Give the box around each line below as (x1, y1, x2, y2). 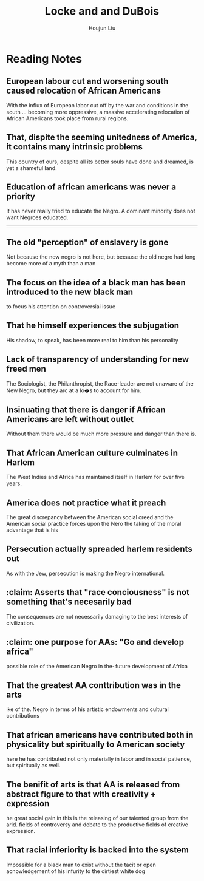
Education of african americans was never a (6, 182, 177, 192)
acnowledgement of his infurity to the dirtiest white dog (6, 867, 146, 875)
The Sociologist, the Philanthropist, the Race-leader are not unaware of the (6, 379, 194, 387)
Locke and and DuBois (44, 4, 160, 18)
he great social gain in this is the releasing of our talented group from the (6, 814, 189, 821)
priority (6, 191, 35, 202)
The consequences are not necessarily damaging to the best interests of (6, 613, 188, 620)
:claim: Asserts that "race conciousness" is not (6, 587, 189, 597)
